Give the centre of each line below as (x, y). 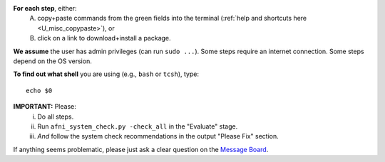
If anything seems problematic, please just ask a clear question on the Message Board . (141, 149)
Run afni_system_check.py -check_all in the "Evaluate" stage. (138, 126)
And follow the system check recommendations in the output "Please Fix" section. (158, 136)
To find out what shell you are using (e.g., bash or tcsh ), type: (106, 74)
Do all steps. (56, 117)
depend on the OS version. (52, 61)
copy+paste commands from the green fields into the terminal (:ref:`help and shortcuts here (172, 18)
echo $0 (39, 90)
